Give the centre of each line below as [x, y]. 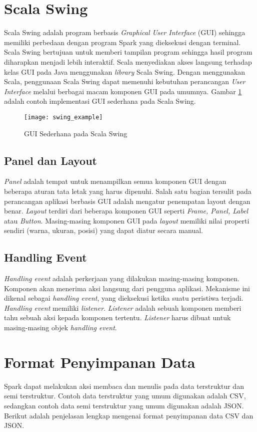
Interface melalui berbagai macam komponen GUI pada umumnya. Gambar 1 [123, 91]
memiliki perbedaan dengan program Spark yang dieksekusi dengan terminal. [122, 42]
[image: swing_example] [63, 117]
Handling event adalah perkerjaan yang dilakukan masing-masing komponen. [122, 278]
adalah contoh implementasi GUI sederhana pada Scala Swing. [100, 101]
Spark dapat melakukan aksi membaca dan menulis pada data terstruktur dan [124, 386]
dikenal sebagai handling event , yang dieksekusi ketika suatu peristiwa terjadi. [124, 298]
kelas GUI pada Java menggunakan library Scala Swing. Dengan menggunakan [125, 71]
